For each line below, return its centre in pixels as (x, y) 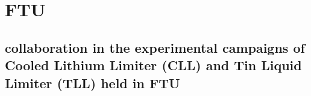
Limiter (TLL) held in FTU (93, 82)
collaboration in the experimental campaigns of (155, 47)
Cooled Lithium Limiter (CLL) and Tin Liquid (153, 65)
